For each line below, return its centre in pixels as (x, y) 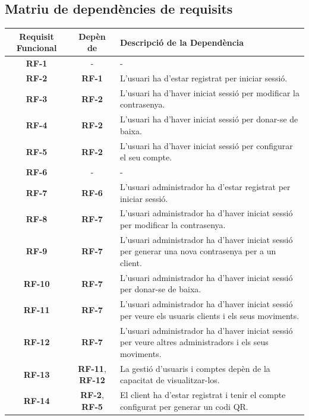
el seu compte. (146, 157)
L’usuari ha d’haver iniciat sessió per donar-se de (209, 119)
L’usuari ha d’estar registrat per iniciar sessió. (204, 78)
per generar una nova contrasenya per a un (198, 251)
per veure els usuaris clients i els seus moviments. (209, 315)
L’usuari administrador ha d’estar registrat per (205, 186)
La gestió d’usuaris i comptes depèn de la (195, 368)
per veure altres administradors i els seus (194, 342)
